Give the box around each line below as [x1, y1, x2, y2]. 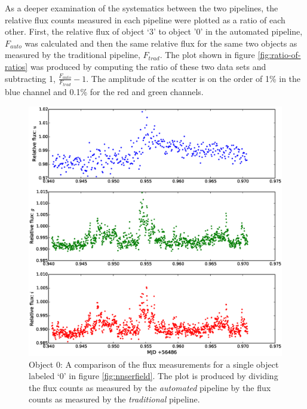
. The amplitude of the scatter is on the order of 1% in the [86, 72, 301, 84]
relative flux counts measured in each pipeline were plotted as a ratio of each [5, 13, 285, 26]
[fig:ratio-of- [257, 48, 301, 61]
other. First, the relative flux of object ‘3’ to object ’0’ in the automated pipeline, [5, 25, 303, 38]
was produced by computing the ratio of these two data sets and [30, 60, 266, 72]
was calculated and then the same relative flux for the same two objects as [24, 36, 297, 49]
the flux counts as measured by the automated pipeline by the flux [29, 381, 271, 393]
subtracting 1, [5, 72, 56, 84]
